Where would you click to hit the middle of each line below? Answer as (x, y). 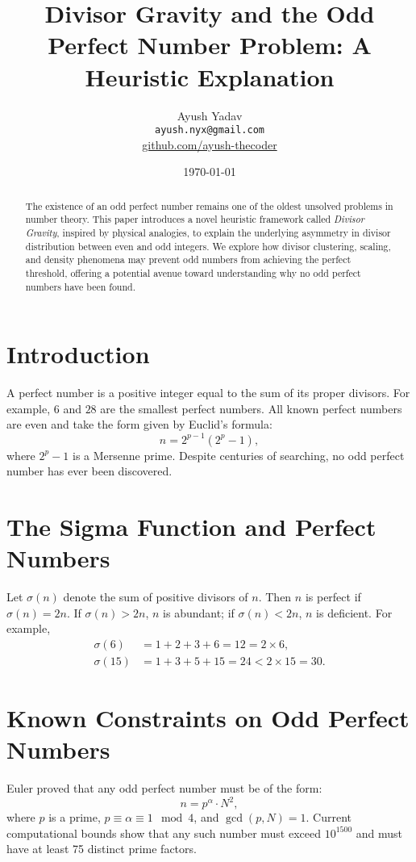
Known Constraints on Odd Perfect (208, 718)
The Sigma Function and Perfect (191, 526)
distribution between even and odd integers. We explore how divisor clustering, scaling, (208, 246)
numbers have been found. (80, 286)
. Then (275, 597)
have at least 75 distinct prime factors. (102, 849)
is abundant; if (199, 612)
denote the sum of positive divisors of (156, 597)
